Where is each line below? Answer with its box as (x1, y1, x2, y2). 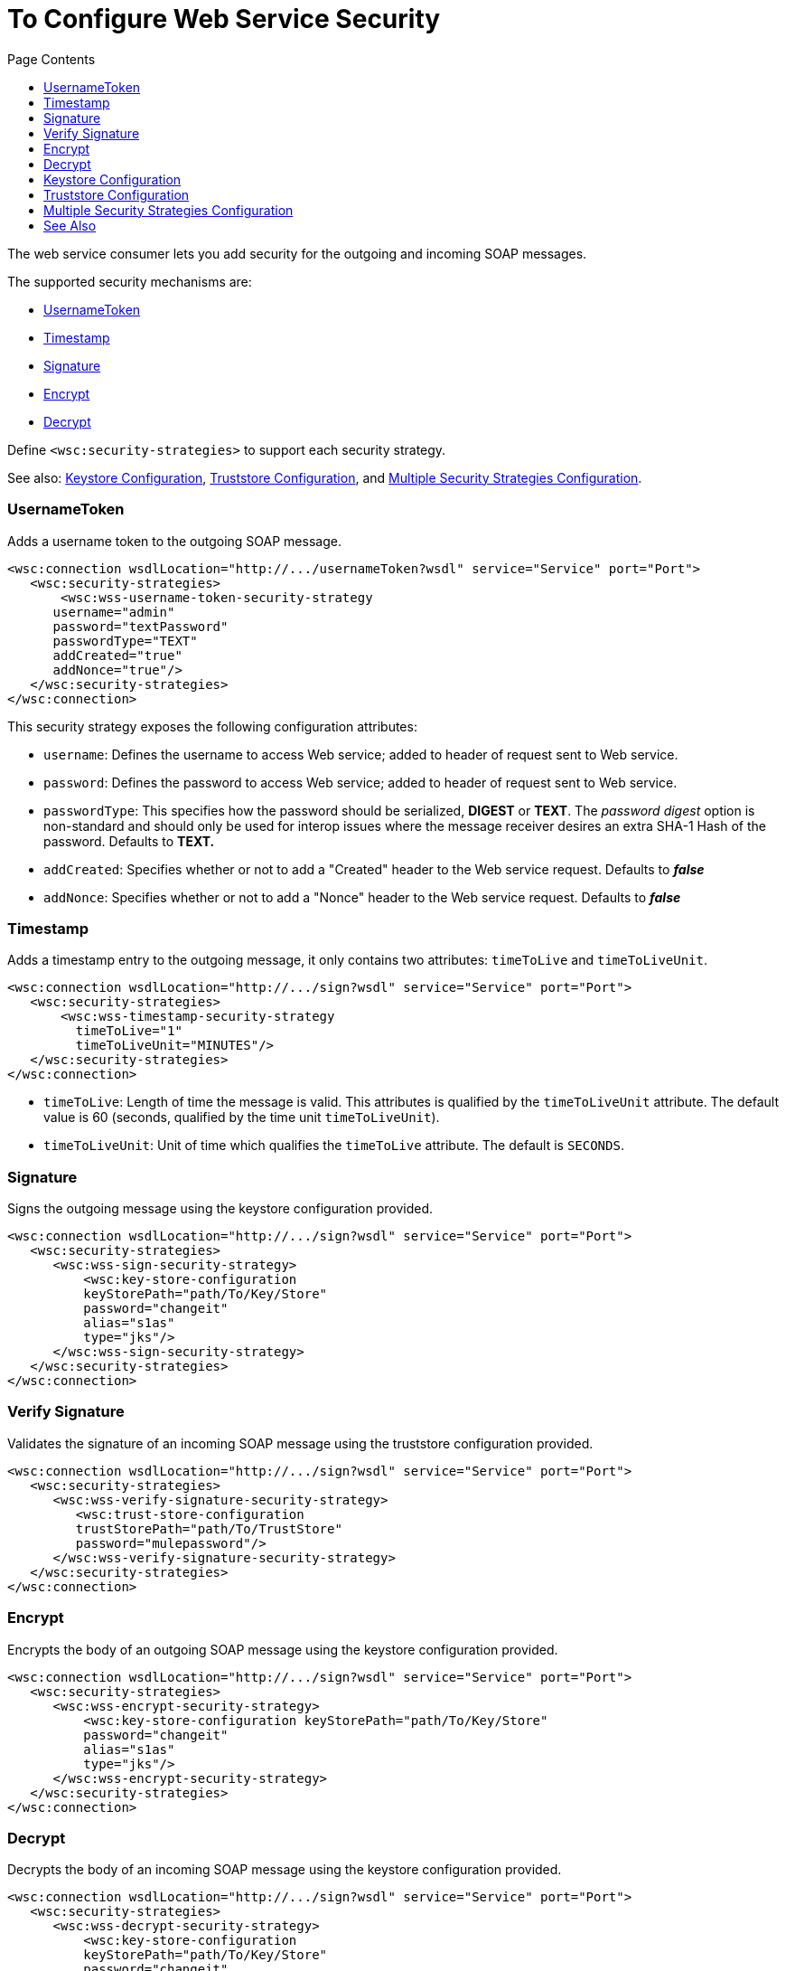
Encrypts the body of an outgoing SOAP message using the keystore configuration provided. (7, 1641, 558, 1657)
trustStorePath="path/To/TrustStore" (75, 1521, 342, 1536)
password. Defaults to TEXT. (43, 833, 215, 849)
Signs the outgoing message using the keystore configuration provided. (7, 1201, 433, 1216)
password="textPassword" (52, 618, 229, 634)
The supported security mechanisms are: (7, 273, 252, 289)
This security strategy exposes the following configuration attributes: (7, 718, 417, 734)
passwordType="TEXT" (52, 633, 198, 648)
